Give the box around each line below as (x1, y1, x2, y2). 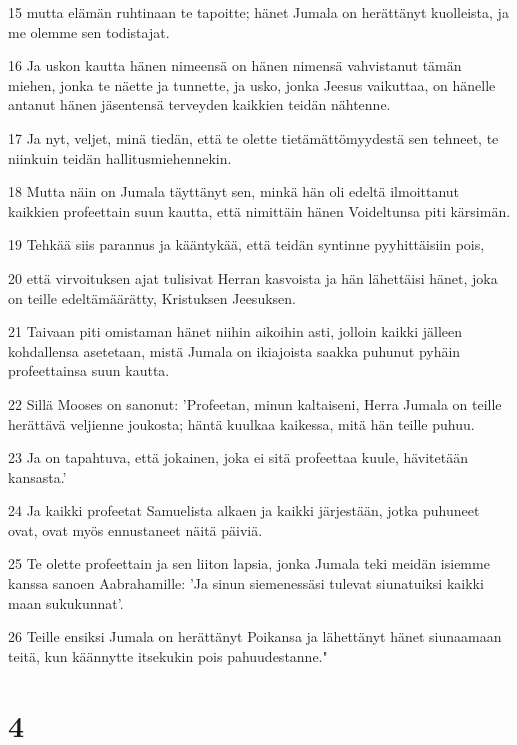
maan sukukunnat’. (8, 592, 124, 613)
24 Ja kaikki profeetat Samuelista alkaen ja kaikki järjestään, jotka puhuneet (8, 500, 480, 521)
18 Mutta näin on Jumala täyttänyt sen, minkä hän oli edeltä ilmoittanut (8, 181, 460, 202)
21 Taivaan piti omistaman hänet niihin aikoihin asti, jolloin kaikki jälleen (8, 321, 463, 342)
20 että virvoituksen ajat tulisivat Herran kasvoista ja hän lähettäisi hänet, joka (8, 267, 498, 288)
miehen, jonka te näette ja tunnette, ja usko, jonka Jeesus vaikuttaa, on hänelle (8, 74, 496, 95)
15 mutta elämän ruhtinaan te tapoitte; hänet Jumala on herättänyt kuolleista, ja (8, 2, 509, 22)
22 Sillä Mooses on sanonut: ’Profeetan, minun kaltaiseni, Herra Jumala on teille (8, 393, 502, 414)
